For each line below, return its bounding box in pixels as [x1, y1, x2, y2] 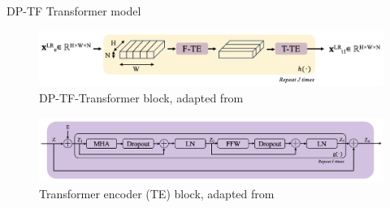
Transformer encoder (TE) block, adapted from [39, 185, 275, 202]
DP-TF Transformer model [6, 2, 141, 19]
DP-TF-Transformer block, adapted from [39, 89, 244, 106]
